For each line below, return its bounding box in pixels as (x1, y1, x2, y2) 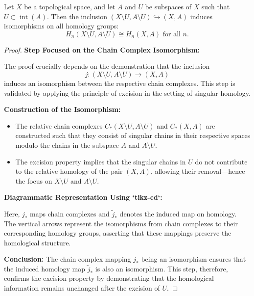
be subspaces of (145, 1, 191, 11)
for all (162, 30, 181, 38)
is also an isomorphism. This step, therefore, (95, 263, 228, 273)
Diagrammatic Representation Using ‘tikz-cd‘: (4, 192, 162, 202)
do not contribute (195, 156, 248, 166)
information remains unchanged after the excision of (4, 283, 160, 293)
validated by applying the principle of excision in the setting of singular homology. (4, 87, 251, 98)
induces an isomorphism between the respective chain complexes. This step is (4, 78, 235, 88)
